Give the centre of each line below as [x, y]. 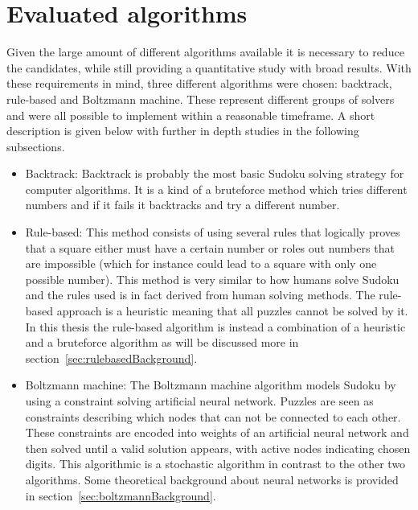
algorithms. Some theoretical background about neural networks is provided [212, 479]
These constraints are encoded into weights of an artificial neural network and [217, 432]
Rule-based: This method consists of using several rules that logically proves [213, 232]
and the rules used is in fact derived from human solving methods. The [200, 295]
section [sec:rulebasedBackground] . [111, 358]
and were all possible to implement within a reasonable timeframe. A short [191, 115]
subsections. [36, 146]
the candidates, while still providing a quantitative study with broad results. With [209, 67]
